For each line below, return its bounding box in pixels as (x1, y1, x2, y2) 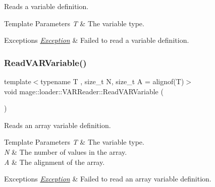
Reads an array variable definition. (4, 119, 111, 130)
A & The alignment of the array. (4, 156, 105, 167)
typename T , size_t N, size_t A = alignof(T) (40, 76, 184, 86)
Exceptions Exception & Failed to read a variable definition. (4, 35, 189, 45)
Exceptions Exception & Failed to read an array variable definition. (4, 173, 211, 184)
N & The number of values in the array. (4, 146, 127, 157)
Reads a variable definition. (4, 1, 89, 11)
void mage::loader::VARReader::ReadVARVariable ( (4, 86, 164, 96)
